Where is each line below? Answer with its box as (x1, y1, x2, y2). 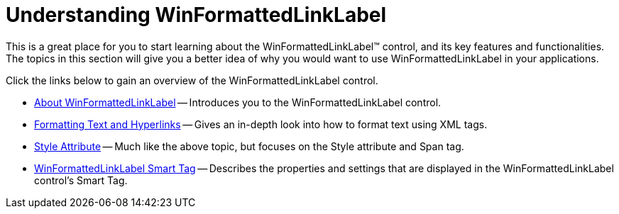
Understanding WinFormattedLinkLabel (6, 3, 387, 27)
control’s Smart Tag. (34, 174, 128, 186)
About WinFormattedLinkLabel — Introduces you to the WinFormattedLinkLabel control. (34, 96, 442, 108)
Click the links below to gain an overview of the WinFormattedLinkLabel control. (6, 74, 378, 86)
